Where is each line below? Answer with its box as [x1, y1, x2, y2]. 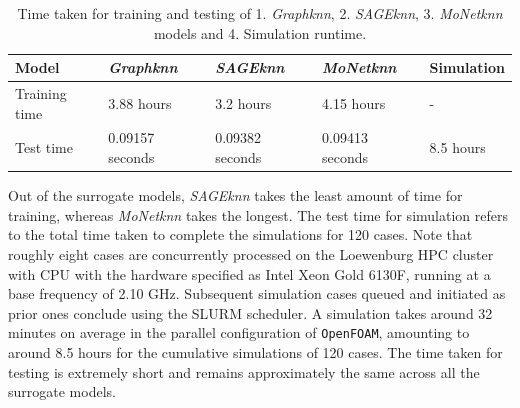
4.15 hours [322, 92, 386, 113]
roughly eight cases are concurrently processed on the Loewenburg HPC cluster [8, 243, 494, 264]
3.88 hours [108, 92, 172, 113]
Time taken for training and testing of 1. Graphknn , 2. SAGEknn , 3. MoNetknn [17, 3, 503, 23]
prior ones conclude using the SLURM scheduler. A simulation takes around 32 [8, 302, 493, 323]
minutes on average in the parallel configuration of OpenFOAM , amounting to [8, 322, 470, 343]
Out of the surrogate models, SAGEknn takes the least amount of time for [8, 185, 463, 206]
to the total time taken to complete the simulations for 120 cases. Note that [8, 224, 473, 245]
